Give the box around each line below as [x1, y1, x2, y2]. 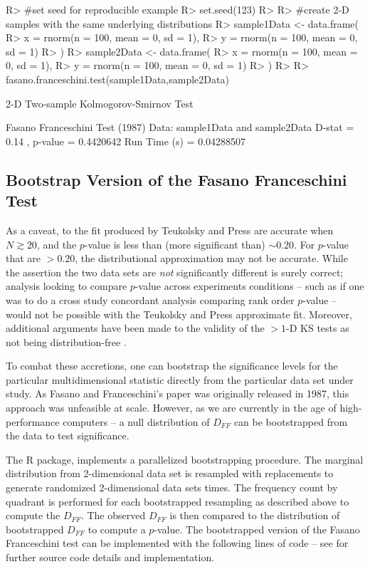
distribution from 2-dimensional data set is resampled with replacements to [6, 466, 334, 481]
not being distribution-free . [6, 334, 127, 349]
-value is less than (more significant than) [84, 236, 265, 251]
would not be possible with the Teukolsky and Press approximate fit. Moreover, [6, 306, 352, 321]
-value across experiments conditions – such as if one [134, 278, 364, 293]
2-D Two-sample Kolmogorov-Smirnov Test [6, 95, 194, 110]
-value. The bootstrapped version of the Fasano [154, 521, 360, 536]
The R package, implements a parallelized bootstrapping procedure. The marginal [6, 451, 364, 466]
